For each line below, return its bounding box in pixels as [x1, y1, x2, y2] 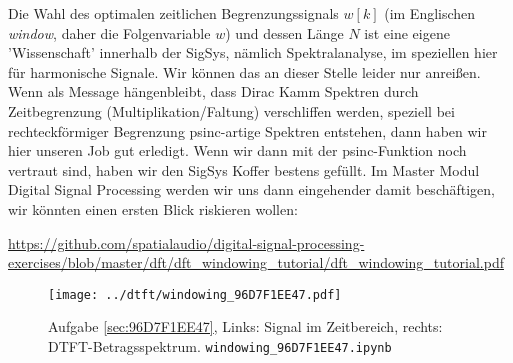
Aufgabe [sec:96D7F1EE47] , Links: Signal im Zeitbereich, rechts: [48, 316, 443, 337]
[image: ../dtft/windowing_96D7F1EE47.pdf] [48, 287, 342, 302]
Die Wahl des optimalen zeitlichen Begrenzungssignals [8, 3, 339, 23]
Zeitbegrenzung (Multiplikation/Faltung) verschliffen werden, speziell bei [8, 100, 455, 121]
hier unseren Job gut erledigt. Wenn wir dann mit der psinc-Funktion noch [8, 140, 467, 161]
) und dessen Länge [225, 22, 344, 43]
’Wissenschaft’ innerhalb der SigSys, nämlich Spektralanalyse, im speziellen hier [8, 42, 498, 63]
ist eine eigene [364, 22, 450, 43]
